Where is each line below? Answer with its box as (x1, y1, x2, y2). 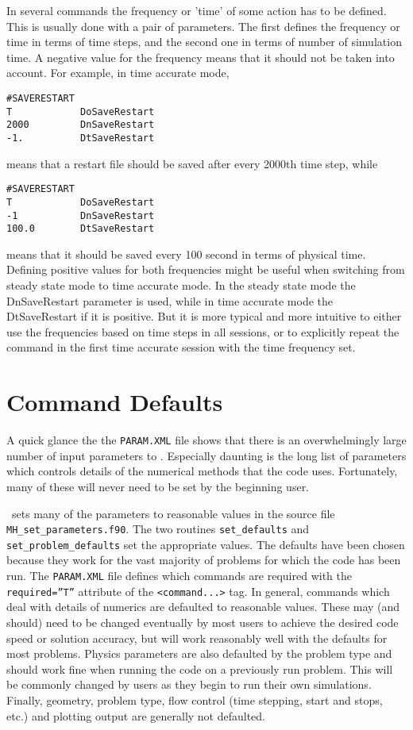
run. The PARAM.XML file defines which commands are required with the (6, 567, 352, 584)
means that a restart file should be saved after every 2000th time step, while (6, 155, 378, 171)
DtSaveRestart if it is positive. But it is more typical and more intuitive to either (6, 308, 402, 325)
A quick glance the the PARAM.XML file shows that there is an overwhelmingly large (6, 432, 407, 448)
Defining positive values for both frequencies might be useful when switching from (6, 261, 405, 278)
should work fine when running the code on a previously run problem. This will (6, 660, 393, 677)
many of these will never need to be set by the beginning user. (6, 478, 310, 494)
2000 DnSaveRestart (6, 119, 155, 131)
